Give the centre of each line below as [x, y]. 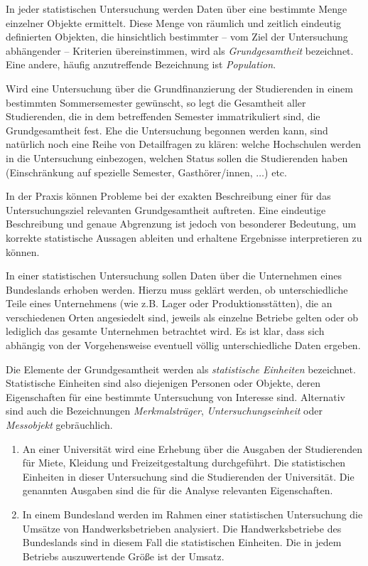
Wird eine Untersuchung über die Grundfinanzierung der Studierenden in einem [179, 88]
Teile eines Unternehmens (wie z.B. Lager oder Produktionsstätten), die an [169, 303]
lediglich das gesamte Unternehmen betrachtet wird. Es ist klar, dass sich [165, 331]
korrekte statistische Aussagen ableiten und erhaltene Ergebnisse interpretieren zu [184, 237]
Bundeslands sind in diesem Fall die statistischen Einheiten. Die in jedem [182, 542]
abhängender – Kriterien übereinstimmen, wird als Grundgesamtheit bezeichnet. [180, 50]
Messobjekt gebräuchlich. [59, 425]
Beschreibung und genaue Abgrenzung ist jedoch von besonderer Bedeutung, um [181, 224]
